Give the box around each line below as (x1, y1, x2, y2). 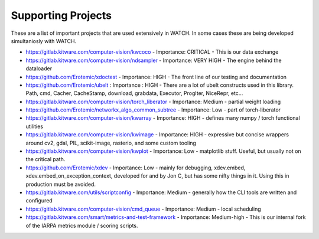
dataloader (25, 65, 53, 72)
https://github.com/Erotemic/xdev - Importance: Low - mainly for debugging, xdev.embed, (25, 164, 246, 171)
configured (25, 197, 53, 204)
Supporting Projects (11, 9, 112, 22)
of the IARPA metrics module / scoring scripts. (25, 222, 138, 229)
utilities (25, 123, 44, 130)
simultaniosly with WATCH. (11, 37, 77, 44)
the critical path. (25, 156, 66, 163)
